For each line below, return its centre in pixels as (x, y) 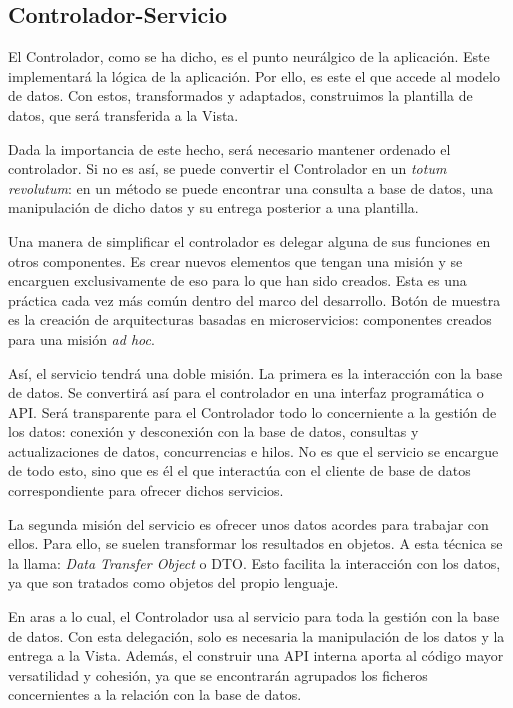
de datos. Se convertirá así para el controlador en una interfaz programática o (246, 392)
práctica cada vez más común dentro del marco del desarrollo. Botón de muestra (254, 299)
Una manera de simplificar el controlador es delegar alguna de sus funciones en (249, 240)
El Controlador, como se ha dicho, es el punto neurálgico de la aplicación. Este (249, 56)
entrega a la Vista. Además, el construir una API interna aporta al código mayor (256, 655)
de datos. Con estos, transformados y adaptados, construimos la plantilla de (240, 95)
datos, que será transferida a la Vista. (123, 114)
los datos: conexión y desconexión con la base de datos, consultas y (213, 431)
